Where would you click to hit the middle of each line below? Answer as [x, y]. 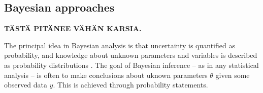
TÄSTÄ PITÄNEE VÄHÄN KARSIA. [73, 28]
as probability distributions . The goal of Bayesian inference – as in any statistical [131, 65]
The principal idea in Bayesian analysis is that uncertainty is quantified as [120, 45]
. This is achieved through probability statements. [130, 85]
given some [233, 75]
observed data [26, 85]
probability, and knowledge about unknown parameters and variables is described [131, 55]
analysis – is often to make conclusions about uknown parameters [106, 75]
